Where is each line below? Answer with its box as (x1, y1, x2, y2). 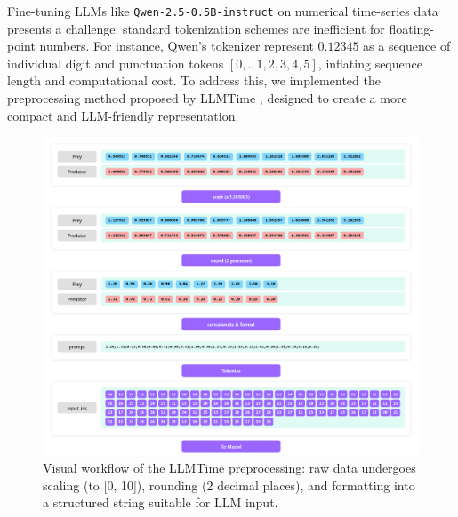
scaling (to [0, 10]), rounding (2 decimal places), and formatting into (43, 475, 415, 494)
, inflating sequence (317, 53, 422, 72)
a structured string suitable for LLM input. (43, 493, 278, 512)
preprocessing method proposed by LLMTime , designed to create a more (7, 89, 407, 107)
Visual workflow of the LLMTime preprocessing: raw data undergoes (43, 457, 416, 476)
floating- (389, 19, 435, 37)
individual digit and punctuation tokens (7, 53, 224, 72)
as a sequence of (363, 36, 451, 55)
